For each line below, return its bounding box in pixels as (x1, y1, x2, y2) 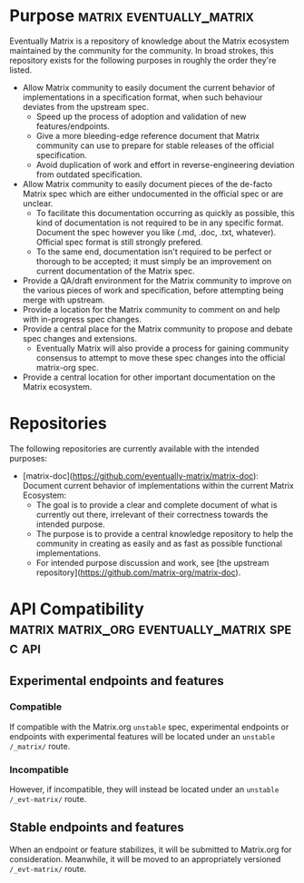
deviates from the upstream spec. (22, 101, 150, 112)
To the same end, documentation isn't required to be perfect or (35, 246, 272, 257)
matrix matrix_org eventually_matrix (9, 619, 266, 639)
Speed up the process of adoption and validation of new (35, 111, 247, 122)
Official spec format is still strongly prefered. (35, 236, 203, 247)
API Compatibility (9, 599, 145, 620)
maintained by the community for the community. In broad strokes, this (9, 45, 274, 55)
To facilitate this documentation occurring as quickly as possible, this (35, 207, 295, 218)
